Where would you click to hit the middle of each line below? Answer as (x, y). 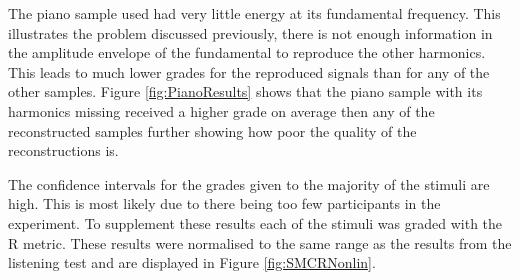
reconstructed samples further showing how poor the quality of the (212, 130)
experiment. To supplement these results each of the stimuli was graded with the (255, 222)
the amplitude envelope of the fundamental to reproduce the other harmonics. (247, 52)
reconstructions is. (63, 150)
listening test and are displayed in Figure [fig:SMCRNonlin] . (192, 262)
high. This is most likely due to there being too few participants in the (224, 203)
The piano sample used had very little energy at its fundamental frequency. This (254, 13)
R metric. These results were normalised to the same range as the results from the (260, 242)
